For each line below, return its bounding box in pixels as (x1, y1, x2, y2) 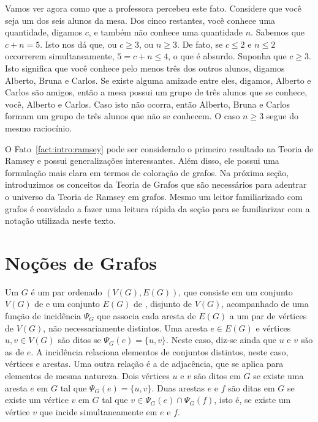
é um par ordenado (31, 285, 102, 298)
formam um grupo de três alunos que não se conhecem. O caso (5, 109, 240, 122)
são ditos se (58, 333, 101, 346)
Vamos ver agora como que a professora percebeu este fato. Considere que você (5, 2, 301, 14)
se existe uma (253, 369, 304, 382)
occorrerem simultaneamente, (5, 50, 115, 62)
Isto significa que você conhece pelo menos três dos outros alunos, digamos (5, 61, 285, 74)
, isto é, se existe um (214, 393, 291, 406)
